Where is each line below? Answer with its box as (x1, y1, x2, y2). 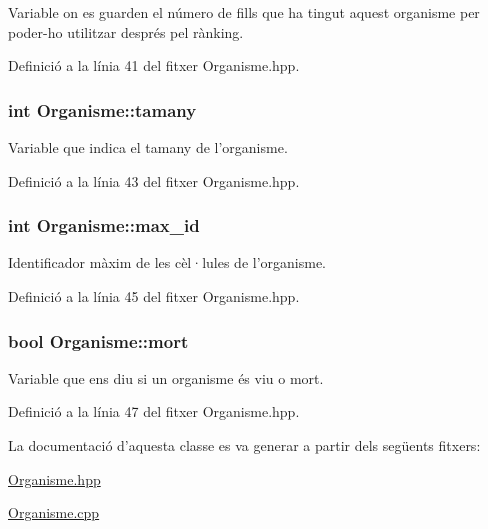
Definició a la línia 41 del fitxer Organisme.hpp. (8, 55, 300, 76)
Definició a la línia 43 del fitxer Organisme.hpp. (8, 170, 300, 191)
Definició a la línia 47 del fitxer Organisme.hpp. (8, 401, 300, 422)
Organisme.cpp (8, 502, 100, 523)
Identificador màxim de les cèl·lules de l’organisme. (8, 252, 327, 273)
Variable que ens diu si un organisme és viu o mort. (8, 367, 324, 388)
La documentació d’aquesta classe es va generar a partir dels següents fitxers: (8, 435, 481, 455)
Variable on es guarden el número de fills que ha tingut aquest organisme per (8, 2, 480, 22)
